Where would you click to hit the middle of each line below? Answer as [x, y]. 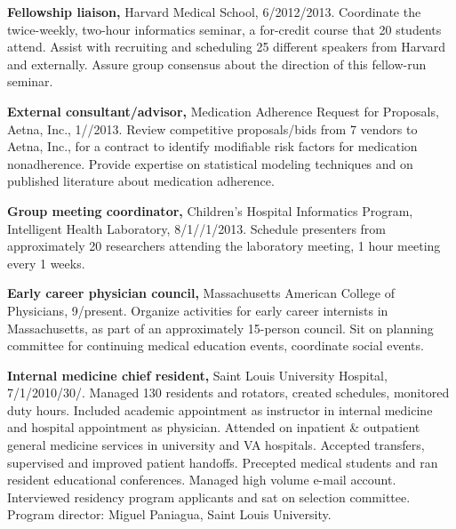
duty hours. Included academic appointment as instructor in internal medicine [220, 409]
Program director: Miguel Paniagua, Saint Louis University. [169, 514]
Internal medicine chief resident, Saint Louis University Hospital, [197, 375]
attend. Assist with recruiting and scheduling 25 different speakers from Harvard [227, 47]
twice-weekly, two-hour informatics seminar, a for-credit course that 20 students [224, 29]
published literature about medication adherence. [141, 181]
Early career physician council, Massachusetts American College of [201, 293]
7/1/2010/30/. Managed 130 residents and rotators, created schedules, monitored [228, 393]
